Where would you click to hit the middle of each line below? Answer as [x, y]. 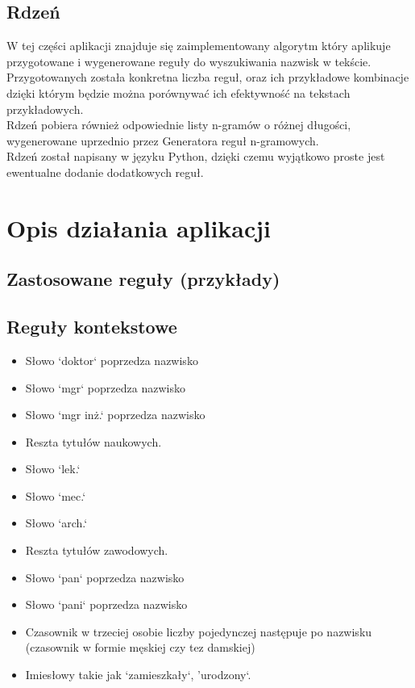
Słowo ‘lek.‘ [53, 469]
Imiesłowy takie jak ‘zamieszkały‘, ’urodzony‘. [138, 675]
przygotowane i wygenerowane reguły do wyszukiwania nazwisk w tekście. [189, 61]
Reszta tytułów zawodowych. [97, 550]
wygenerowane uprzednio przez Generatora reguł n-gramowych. [163, 140]
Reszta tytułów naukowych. [93, 441]
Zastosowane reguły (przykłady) [143, 279]
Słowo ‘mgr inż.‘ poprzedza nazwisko [115, 415]
